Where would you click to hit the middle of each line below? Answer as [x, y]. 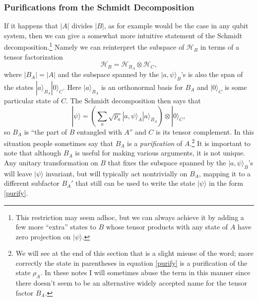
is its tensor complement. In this [205, 131]
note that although [33, 153]
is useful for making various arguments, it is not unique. [160, 153]
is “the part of [46, 131]
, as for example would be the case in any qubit [176, 26]
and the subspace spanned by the [108, 74]
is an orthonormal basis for [142, 87]
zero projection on [43, 236]
